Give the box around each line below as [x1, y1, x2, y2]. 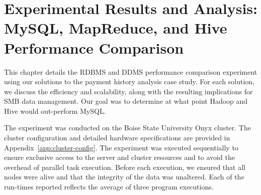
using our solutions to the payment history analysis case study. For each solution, [4, 76, 255, 87]
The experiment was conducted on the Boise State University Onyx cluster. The [4, 122, 251, 133]
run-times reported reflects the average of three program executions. [4, 181, 214, 192]
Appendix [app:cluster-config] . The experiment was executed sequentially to [4, 142, 238, 152]
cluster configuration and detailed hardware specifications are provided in [4, 132, 230, 143]
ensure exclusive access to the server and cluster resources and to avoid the [4, 152, 235, 162]
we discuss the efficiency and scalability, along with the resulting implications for [4, 86, 253, 96]
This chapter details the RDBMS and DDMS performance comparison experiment [4, 66, 257, 77]
